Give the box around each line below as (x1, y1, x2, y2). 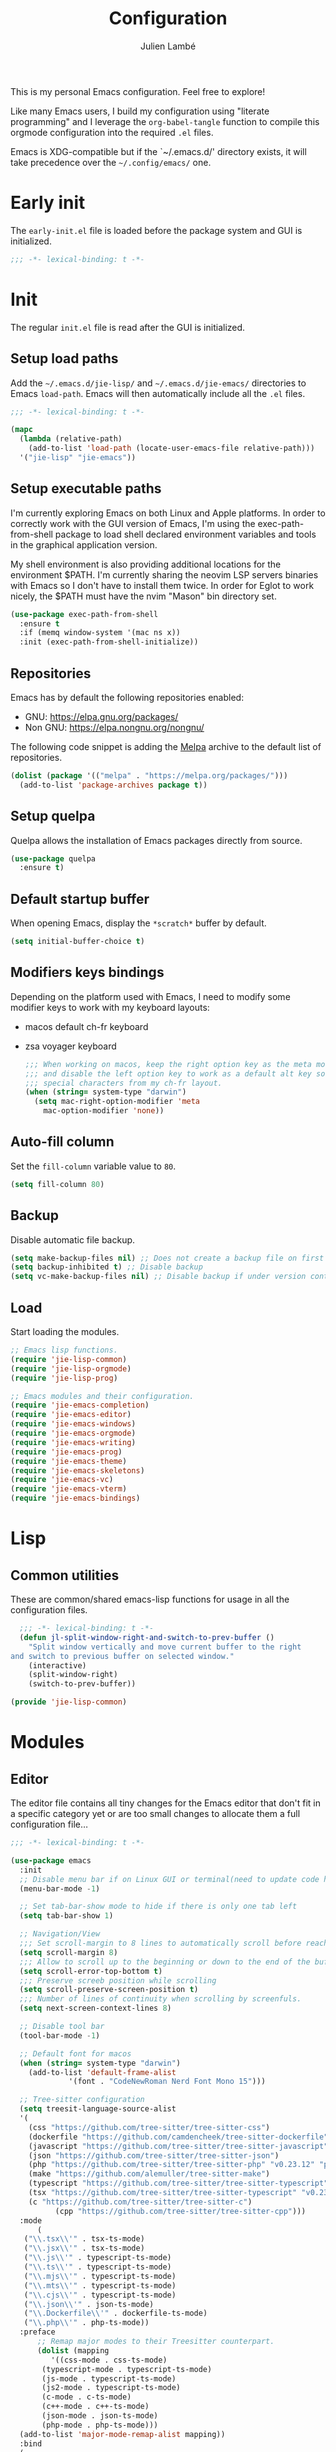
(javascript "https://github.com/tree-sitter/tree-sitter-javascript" (28, 2141, 329, 2151)
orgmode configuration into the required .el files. (10, 126, 214, 138)
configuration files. (10, 1604, 88, 1616)
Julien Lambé (139, 40, 197, 52)
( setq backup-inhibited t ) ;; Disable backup (10, 1262, 203, 1272)
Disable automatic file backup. (10, 1233, 136, 1246)
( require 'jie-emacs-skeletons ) (10, 1465, 145, 1476)
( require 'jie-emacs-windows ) (10, 1419, 137, 1429)
